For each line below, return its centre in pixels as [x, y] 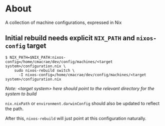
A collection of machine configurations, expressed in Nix [63, 22]
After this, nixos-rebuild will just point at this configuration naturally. [76, 118]
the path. [14, 109]
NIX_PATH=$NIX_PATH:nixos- [38, 57]
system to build [21, 94]
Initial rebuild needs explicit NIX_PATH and [70, 38]
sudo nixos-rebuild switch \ [44, 70]
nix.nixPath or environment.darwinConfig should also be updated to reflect [82, 103]
